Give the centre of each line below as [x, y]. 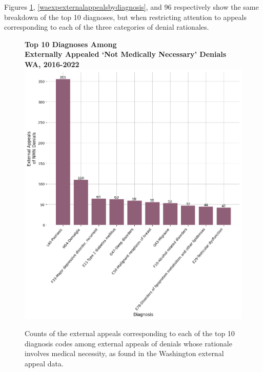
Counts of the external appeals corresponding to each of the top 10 [130, 333]
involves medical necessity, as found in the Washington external [124, 353]
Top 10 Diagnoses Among [71, 44]
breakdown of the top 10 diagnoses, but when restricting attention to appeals [125, 17]
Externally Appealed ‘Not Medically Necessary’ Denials [126, 54]
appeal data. [44, 363]
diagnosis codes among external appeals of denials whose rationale [128, 343]
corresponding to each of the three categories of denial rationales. [107, 27]
